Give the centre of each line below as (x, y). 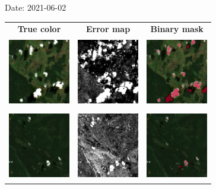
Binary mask (177, 29)
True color (39, 29)
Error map (108, 29)
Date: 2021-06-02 (36, 7)
